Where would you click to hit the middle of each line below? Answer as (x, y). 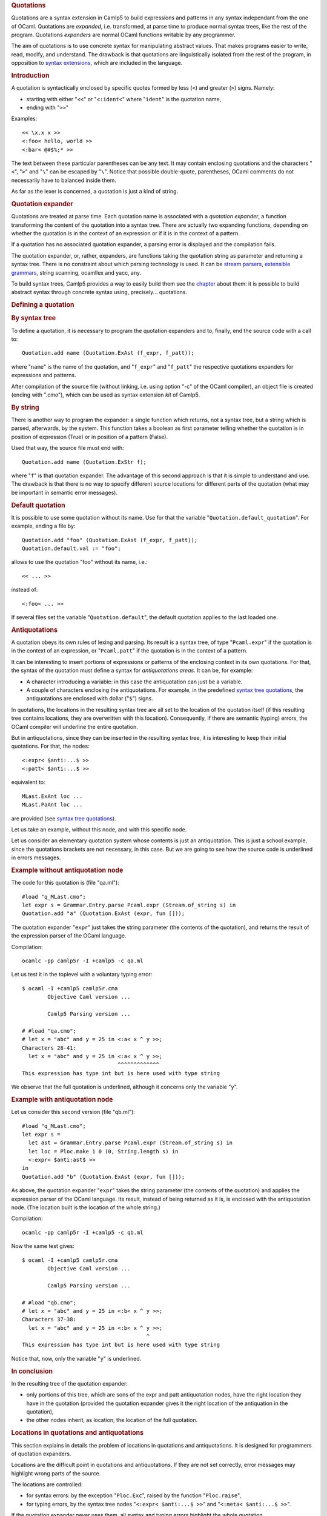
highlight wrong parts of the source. (56, 1473)
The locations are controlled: (47, 1484)
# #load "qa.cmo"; (49, 1031)
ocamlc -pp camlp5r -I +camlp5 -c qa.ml (83, 961)
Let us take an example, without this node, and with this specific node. (99, 830)
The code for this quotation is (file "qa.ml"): (65, 883)
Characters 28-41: (49, 1048)
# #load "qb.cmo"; (49, 1303)
